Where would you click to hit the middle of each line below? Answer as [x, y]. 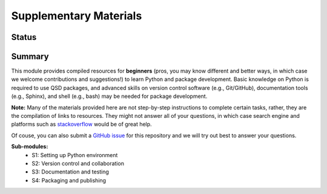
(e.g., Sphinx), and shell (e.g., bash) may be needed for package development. [109, 96]
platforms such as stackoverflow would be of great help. [81, 124]
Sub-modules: [30, 147]
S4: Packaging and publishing [69, 180]
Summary [30, 57]
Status [24, 37]
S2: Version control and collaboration [78, 163]
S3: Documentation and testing [70, 172]
